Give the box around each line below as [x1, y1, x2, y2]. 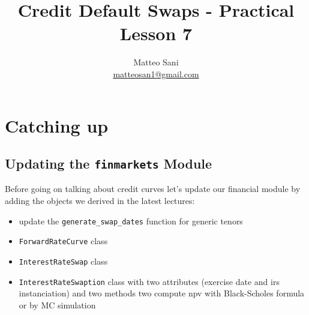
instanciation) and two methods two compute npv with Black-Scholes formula [19, 287, 305, 299]
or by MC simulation [19, 298, 96, 311]
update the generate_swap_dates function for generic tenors [19, 214, 243, 227]
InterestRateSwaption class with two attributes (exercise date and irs [19, 275, 280, 287]
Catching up [5, 113, 109, 137]
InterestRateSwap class [19, 254, 108, 267]
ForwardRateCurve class [19, 235, 108, 247]
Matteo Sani [133, 56, 179, 68]
